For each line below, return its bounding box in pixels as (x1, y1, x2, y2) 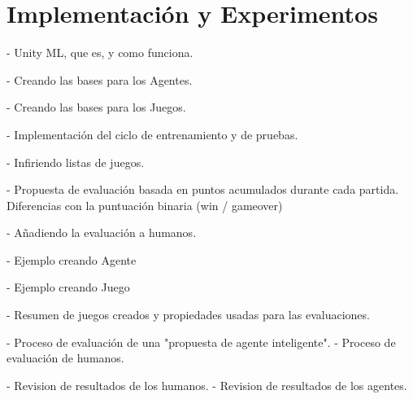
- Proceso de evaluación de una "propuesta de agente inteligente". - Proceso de (7, 333, 396, 350)
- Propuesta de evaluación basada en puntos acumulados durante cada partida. (7, 181, 399, 198)
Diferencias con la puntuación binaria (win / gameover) (7, 196, 283, 213)
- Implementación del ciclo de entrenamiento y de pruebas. (7, 125, 298, 142)
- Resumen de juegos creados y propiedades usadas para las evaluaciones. (7, 306, 370, 323)
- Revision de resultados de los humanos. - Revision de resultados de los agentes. (7, 376, 407, 393)
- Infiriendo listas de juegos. (7, 153, 145, 170)
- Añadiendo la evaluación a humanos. (7, 224, 197, 241)
